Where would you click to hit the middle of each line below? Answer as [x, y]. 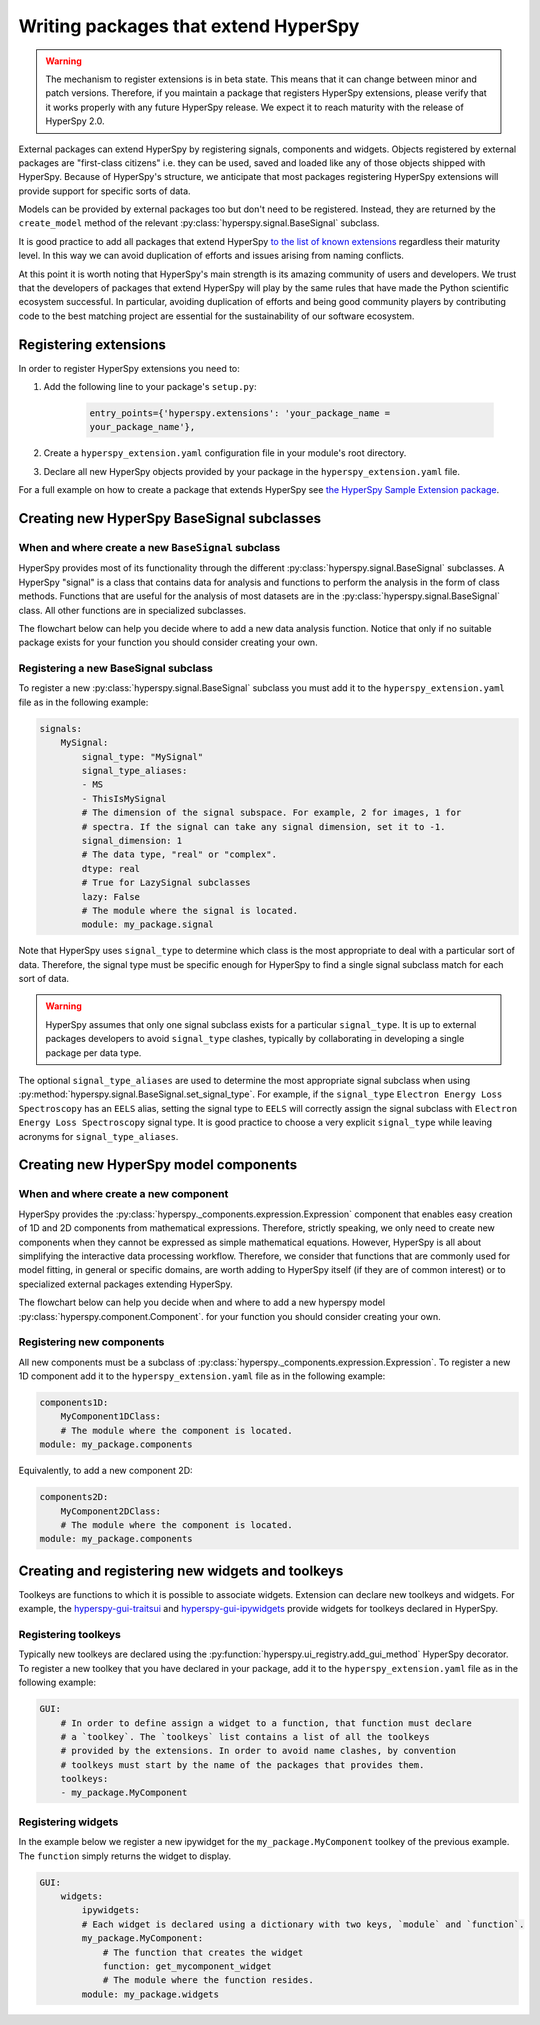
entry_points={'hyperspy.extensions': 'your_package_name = [240, 413]
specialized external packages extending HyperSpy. [126, 1284]
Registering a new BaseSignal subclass [116, 668]
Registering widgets [68, 1822]
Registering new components [91, 1342]
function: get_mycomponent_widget [187, 1966]
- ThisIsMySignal [124, 798]
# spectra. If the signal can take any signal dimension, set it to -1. [263, 826]
